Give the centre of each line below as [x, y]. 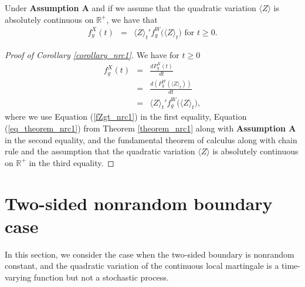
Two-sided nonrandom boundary [139, 203]
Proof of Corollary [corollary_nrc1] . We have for [92, 54]
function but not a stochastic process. [101, 277]
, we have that [132, 19]
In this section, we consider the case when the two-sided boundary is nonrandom [150, 254]
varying [18, 277]
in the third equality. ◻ [72, 162]
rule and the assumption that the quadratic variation [100, 151]
